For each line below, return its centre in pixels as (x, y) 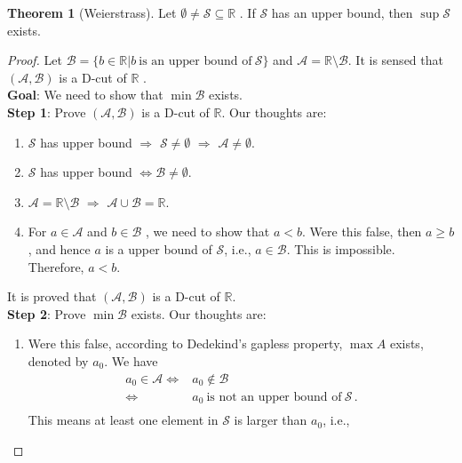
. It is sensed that (395, 60)
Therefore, (56, 266)
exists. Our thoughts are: (199, 313)
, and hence (59, 248)
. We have (131, 360)
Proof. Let (35, 60)
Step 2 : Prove (47, 313)
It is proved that (52, 296)
